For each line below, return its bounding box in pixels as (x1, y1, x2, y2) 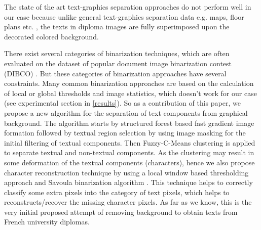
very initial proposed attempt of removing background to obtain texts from (4, 206, 238, 217)
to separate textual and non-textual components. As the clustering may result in (4, 147, 254, 158)
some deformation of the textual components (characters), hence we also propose (4, 157, 255, 167)
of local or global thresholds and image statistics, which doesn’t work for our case (4, 87, 257, 98)
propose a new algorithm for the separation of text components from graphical (4, 107, 248, 118)
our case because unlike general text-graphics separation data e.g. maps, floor (4, 11, 244, 22)
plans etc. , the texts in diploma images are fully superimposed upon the (4, 21, 230, 32)
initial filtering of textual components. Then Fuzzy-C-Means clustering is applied (4, 137, 255, 148)
